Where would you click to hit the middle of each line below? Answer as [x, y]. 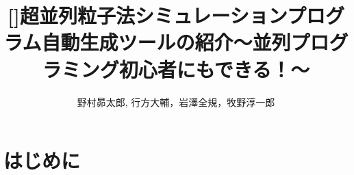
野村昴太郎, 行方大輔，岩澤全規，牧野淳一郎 [176, 102]
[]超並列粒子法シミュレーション [147, 15]
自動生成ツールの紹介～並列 [166, 42]
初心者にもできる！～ [214, 69]
